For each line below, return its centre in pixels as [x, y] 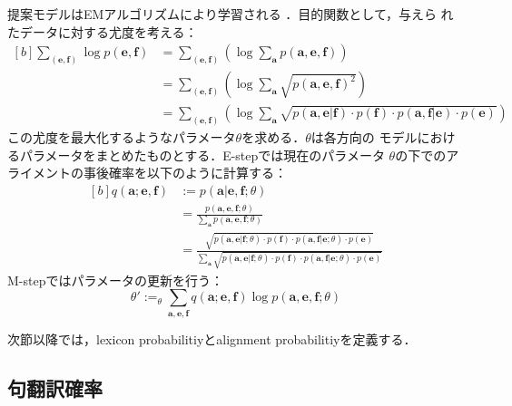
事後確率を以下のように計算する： [185, 173]
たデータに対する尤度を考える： [103, 31]
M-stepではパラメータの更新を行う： [116, 280]
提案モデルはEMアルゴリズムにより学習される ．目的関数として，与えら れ [231, 14]
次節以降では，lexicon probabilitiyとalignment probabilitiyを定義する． [212, 338]
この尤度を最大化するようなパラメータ [122, 137]
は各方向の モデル [364, 137]
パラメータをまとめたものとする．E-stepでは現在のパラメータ [202, 155]
